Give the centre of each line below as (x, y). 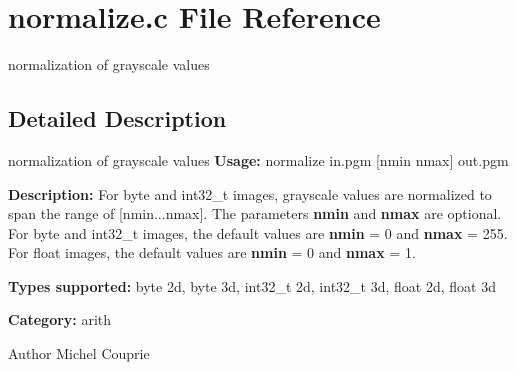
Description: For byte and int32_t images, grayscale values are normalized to (250, 193)
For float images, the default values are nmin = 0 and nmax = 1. (212, 252)
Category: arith (60, 319)
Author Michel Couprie (79, 353)
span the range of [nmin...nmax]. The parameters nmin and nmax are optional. (255, 213)
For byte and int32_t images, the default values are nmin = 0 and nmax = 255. (258, 232)
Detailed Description (117, 118)
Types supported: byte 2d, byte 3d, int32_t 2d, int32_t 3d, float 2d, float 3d (252, 285)
